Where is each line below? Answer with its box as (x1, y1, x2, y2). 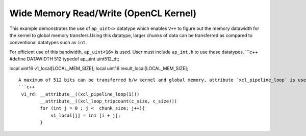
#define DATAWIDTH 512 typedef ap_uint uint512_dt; (9, 56, 120, 62)
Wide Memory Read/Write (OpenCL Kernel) (9, 8, 197, 19)
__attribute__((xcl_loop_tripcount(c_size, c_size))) (40, 98, 177, 104)
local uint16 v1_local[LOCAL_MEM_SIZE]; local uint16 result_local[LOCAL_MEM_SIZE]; (9, 65, 189, 71)
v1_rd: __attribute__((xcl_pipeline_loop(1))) (21, 91, 140, 97)
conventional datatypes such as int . (9, 40, 87, 46)
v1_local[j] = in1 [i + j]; (50, 112, 121, 118)
